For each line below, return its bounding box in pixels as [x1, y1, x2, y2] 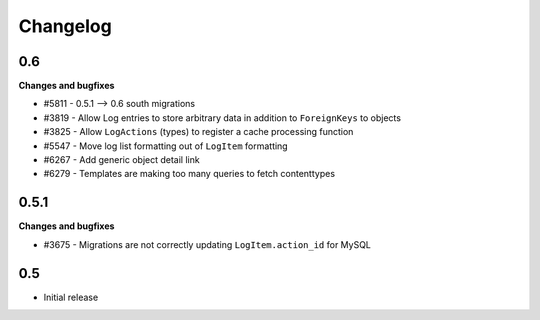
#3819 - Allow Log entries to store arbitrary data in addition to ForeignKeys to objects [43, 111, 402, 124]
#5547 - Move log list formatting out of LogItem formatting [43, 140, 289, 152]
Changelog [18, 15, 112, 37]
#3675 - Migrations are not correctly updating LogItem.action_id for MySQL [43, 238, 372, 250]
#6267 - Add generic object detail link [43, 154, 200, 166]
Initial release [43, 291, 99, 303]
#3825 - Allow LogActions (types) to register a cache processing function [43, 126, 354, 138]
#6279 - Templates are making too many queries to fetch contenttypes [43, 168, 335, 180]
